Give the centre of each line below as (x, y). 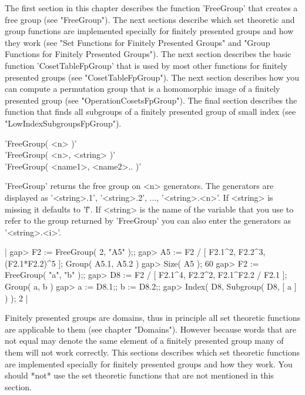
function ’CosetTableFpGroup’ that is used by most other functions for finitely (146, 65)
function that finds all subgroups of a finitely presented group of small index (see (150, 112)
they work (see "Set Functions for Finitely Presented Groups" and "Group (138, 42)
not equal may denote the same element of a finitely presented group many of (144, 341)
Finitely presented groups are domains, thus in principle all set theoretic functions (152, 318)
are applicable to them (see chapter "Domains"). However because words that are (151, 329)
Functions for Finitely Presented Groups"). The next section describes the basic (148, 54)
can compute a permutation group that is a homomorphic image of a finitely (143, 89)
